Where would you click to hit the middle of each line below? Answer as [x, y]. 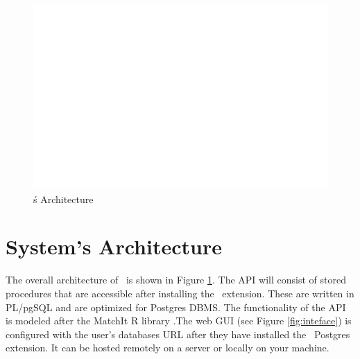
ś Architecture [63, 199]
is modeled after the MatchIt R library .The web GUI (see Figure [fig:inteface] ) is [179, 321]
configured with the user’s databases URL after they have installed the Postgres [178, 334]
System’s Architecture [114, 246]
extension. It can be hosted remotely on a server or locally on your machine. [168, 348]
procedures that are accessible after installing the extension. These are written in [180, 293]
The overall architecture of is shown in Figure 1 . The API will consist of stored [176, 280]
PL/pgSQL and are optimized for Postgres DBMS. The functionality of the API [176, 307]
